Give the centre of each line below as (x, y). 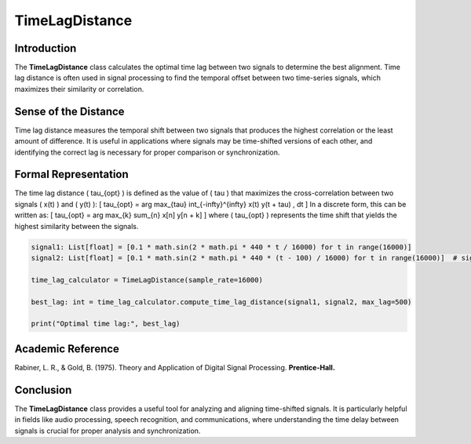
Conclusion (43, 389)
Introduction (46, 48)
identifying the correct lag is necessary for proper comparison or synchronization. (147, 152)
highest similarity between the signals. (77, 226)
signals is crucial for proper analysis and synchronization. (108, 431)
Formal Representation (71, 175)
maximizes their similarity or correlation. (79, 89)
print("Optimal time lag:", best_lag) (106, 324)
